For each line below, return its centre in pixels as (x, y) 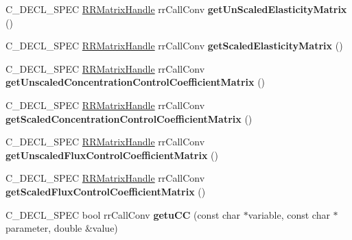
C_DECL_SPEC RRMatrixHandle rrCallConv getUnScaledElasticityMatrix (176, 9)
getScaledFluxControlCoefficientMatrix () (106, 191)
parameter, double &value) (62, 228)
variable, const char (289, 214)
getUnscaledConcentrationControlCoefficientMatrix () (136, 82)
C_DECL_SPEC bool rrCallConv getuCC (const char (123, 214)
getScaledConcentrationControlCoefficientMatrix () (129, 118)
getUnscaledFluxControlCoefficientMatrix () (112, 155)
